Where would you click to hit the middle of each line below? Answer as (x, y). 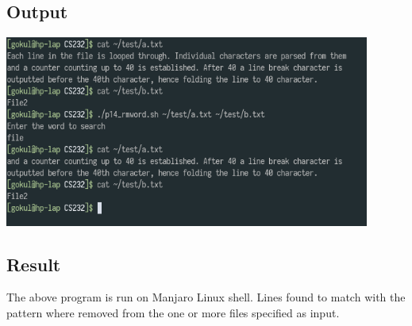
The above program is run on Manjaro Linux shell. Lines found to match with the (206, 297)
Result (34, 264)
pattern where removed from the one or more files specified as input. (173, 313)
